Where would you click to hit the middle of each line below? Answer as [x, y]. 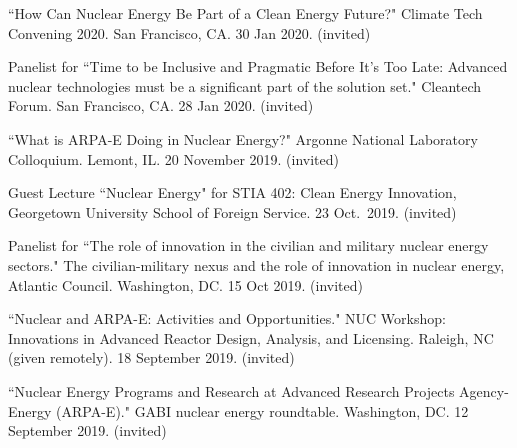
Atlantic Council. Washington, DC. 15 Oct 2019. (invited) [185, 284]
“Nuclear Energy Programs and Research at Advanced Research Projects [231, 390]
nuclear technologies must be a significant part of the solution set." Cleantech [245, 85]
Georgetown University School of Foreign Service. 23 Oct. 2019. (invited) [232, 211]
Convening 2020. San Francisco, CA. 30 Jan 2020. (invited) [189, 32]
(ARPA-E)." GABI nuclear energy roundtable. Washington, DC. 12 [262, 410]
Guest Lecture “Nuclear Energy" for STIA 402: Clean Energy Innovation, [232, 192]
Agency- [484, 390]
